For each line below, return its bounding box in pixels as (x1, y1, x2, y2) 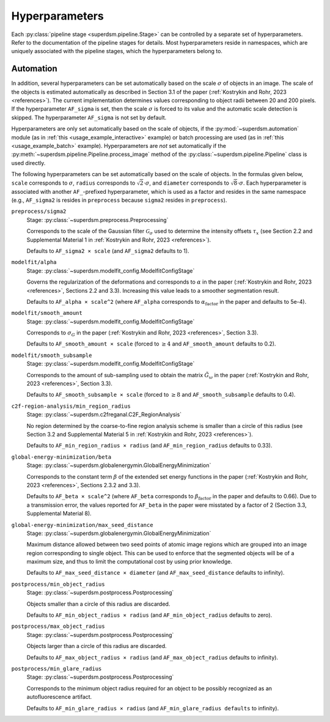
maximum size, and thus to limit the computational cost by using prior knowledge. (26, 558, 232, 565)
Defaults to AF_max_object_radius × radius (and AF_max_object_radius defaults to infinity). (26, 654, 278, 661)
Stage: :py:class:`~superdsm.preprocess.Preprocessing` (26, 216, 169, 223)
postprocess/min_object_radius (11, 581, 105, 588)
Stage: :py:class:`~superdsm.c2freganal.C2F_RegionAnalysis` (26, 411, 182, 418)
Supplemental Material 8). (26, 510, 92, 517)
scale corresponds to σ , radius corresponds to (11, 179, 136, 186)
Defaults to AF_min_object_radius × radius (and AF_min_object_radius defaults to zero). (26, 611, 273, 619)
